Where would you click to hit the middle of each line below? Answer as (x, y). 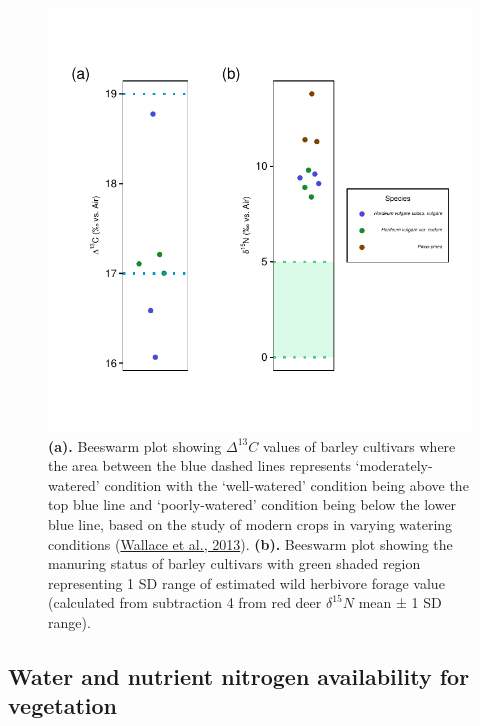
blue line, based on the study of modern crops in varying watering (250, 523)
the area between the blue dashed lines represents (199, 465)
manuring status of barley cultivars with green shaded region (234, 563)
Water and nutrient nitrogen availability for (239, 675)
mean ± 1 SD (400, 602)
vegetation (62, 705)
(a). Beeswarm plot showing (135, 445)
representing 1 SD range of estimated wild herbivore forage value (246, 582)
